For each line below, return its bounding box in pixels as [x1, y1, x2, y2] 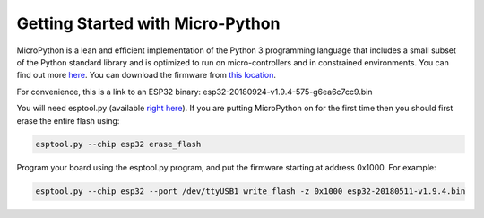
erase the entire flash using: [16, 115, 120, 126]
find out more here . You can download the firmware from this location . [16, 70, 277, 81]
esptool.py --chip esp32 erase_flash [35, 139, 202, 150]
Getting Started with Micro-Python [16, 13, 281, 33]
